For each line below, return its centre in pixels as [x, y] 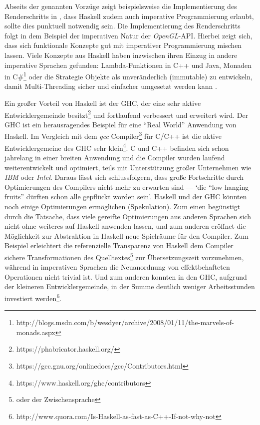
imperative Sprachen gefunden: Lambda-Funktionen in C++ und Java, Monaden [128, 65]
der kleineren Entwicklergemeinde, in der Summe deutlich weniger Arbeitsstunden [130, 286]
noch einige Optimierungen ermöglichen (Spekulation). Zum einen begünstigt [123, 206]
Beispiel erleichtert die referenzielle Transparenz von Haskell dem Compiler [119, 245]
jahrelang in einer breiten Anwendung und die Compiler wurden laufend [115, 157]
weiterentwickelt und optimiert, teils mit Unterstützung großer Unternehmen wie [128, 167]
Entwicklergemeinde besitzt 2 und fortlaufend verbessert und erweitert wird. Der [127, 114]
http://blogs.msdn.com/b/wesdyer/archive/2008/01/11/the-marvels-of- [125, 322]
